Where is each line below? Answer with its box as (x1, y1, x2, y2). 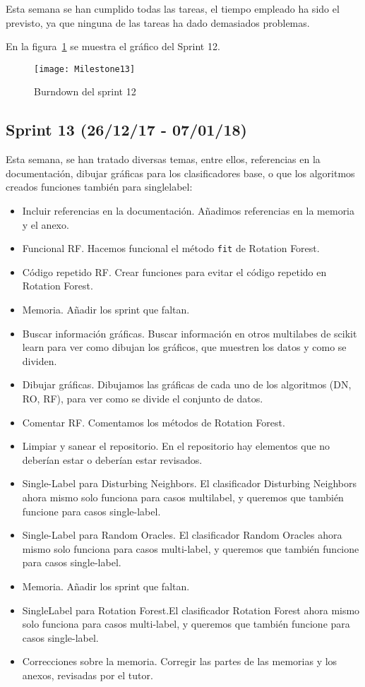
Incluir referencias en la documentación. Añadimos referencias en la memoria (22, 203, 355, 218)
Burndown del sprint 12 (34, 84, 136, 99)
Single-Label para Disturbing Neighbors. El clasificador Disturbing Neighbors (22, 476, 357, 491)
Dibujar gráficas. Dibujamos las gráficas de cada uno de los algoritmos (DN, (22, 377, 352, 392)
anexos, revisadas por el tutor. (22, 667, 153, 682)
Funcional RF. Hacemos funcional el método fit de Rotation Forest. (22, 241, 320, 256)
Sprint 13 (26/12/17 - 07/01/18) (6, 119, 247, 141)
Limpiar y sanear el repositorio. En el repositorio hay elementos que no (22, 438, 330, 453)
